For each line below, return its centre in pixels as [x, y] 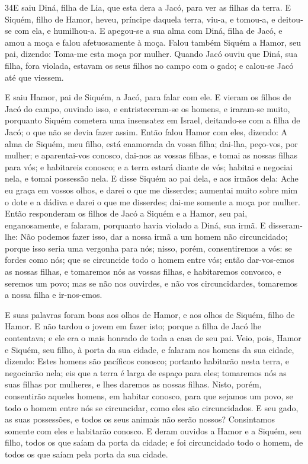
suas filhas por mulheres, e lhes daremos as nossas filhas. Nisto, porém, [133, 384]
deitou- [291, 19]
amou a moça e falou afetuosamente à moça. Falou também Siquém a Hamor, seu [153, 42]
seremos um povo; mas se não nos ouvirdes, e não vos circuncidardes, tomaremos [151, 283]
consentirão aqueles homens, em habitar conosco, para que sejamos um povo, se [149, 396]
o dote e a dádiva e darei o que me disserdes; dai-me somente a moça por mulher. [153, 201]
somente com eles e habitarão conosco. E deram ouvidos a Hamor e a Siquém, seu [153, 430]
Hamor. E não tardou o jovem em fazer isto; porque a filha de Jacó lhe [133, 326]
